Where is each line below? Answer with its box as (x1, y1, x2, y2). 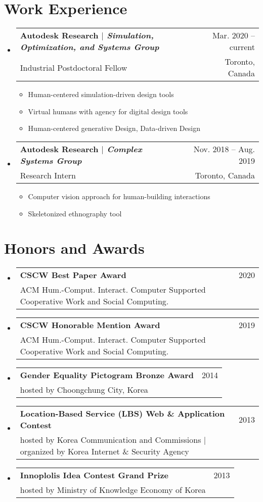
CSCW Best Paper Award (20, 269, 126, 281)
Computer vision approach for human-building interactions (28, 191, 210, 201)
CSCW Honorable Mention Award (20, 319, 160, 331)
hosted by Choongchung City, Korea (20, 384, 148, 396)
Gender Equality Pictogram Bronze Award (20, 369, 194, 381)
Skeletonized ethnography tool (28, 208, 122, 218)
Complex (107, 143, 142, 155)
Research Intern (20, 169, 76, 181)
